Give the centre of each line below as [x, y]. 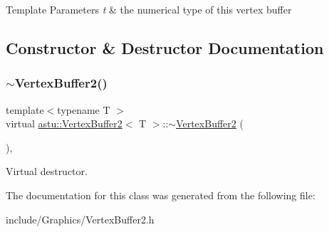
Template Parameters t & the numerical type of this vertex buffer [149, 9]
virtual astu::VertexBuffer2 [64, 123]
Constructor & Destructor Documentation [165, 47]
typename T [84, 109]
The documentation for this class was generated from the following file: [161, 195]
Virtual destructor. [47, 171]
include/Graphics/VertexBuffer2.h [80, 219]
